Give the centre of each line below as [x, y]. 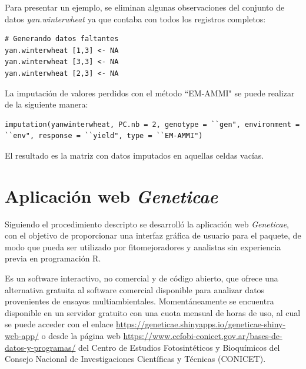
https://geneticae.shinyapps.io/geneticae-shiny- [201, 324]
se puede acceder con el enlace [59, 324]
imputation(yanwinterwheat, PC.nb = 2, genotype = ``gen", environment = [152, 124]
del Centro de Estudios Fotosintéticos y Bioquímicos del [179, 347]
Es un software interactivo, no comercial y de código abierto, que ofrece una [142, 278]
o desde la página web [81, 336]
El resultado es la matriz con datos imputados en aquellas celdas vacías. [134, 155]
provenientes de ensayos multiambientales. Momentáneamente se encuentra [139, 301]
